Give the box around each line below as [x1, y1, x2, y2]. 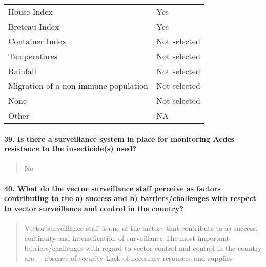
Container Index [8, 35, 67, 47]
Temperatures [8, 50, 58, 62]
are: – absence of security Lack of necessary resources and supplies [24, 252, 233, 263]
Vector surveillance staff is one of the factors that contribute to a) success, [24, 222, 258, 233]
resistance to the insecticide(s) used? [4, 143, 137, 154]
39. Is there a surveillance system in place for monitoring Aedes [4, 133, 235, 144]
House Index [8, 6, 53, 17]
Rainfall [8, 65, 36, 77]
